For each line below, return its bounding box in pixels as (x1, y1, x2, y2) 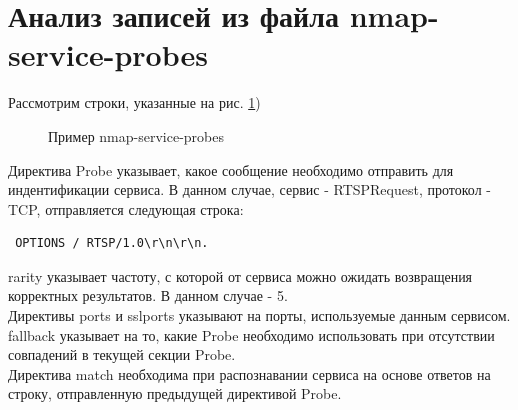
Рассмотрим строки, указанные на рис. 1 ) (8, 92, 261, 113)
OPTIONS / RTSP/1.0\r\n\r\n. (15, 236, 209, 251)
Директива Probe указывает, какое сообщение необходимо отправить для (8, 159, 454, 180)
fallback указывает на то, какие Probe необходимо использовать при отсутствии (8, 324, 495, 345)
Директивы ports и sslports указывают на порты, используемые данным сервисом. (8, 305, 511, 326)
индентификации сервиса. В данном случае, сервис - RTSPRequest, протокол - (8, 179, 491, 200)
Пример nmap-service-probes (48, 125, 225, 146)
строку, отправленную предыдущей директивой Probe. (8, 383, 342, 404)
